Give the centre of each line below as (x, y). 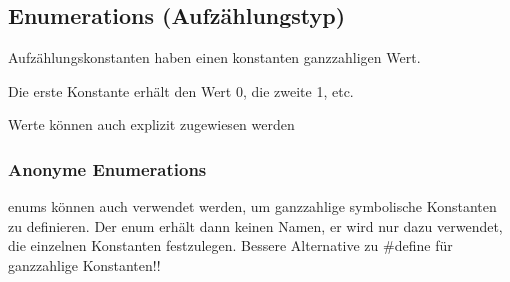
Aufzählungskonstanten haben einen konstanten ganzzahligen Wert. (214, 57)
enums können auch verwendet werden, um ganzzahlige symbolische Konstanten (252, 206)
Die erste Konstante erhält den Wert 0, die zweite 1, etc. (181, 90)
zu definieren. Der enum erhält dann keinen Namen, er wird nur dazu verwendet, (255, 225)
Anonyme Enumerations (107, 168)
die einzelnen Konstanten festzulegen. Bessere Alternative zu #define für (230, 245)
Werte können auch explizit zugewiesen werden (151, 124)
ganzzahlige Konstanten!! (84, 264)
